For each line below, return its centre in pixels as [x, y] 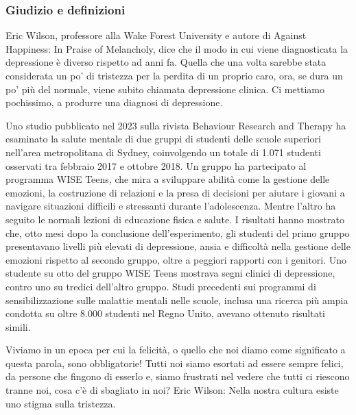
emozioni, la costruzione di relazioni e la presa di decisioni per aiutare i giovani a [175, 192]
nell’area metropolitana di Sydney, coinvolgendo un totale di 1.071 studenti [163, 152]
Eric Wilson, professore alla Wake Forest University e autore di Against [156, 35]
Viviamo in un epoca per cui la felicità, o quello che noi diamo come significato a [176, 350]
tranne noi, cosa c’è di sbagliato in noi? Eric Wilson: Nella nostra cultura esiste [172, 390]
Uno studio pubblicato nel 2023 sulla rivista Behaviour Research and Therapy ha [176, 125]
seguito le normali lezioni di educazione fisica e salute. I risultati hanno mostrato [175, 219]
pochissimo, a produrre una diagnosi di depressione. [114, 102]
